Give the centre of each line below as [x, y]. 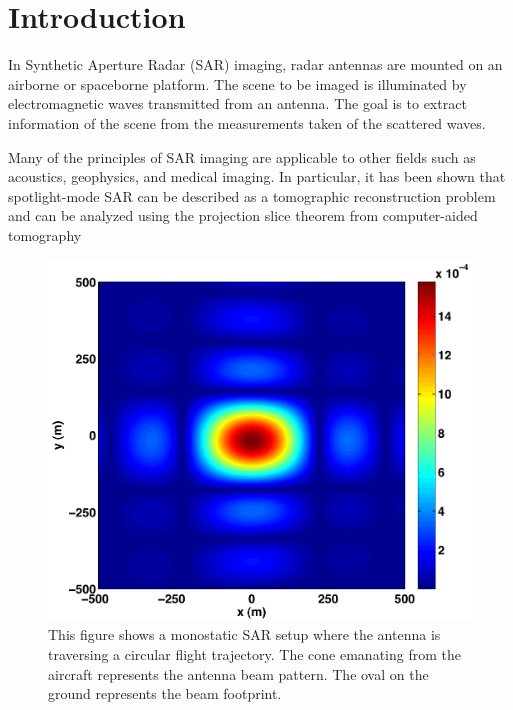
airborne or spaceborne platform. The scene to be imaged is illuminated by [237, 83]
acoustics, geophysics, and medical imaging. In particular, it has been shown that [257, 176]
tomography [45, 234]
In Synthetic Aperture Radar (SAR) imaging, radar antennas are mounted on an [255, 64]
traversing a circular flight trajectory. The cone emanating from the [254, 653]
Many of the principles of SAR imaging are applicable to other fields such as [242, 156]
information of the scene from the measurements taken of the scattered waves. [247, 122]
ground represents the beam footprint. [165, 693]
